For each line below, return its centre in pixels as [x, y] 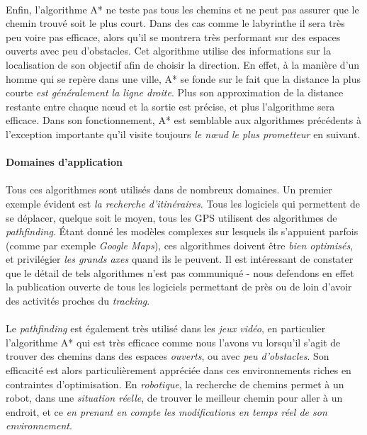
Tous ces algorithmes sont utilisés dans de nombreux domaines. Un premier [169, 190]
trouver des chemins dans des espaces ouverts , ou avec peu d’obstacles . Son [168, 356]
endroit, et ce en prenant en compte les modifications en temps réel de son [166, 411]
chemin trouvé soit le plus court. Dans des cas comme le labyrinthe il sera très [175, 23]
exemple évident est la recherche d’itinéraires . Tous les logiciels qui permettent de [183, 203]
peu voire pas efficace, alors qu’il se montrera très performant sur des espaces [173, 36]
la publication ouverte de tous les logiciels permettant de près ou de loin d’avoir [179, 287]
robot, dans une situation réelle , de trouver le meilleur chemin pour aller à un [174, 398]
